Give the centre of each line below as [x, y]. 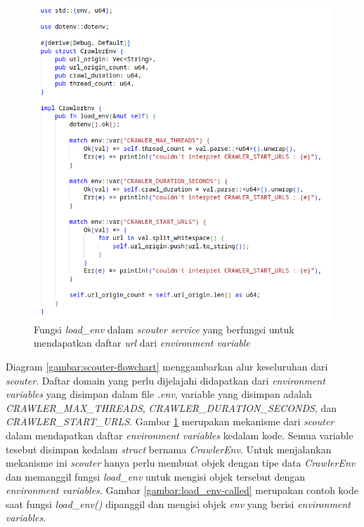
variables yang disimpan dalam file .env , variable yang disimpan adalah [159, 394]
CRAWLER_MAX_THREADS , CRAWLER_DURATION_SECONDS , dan [171, 407]
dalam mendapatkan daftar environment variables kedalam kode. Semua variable [180, 435]
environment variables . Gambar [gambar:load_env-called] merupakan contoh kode [182, 490]
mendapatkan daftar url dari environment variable [142, 343]
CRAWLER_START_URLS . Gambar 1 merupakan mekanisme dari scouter [170, 421]
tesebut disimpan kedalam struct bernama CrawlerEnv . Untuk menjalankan [169, 449]
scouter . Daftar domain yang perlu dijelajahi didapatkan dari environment [165, 380]
